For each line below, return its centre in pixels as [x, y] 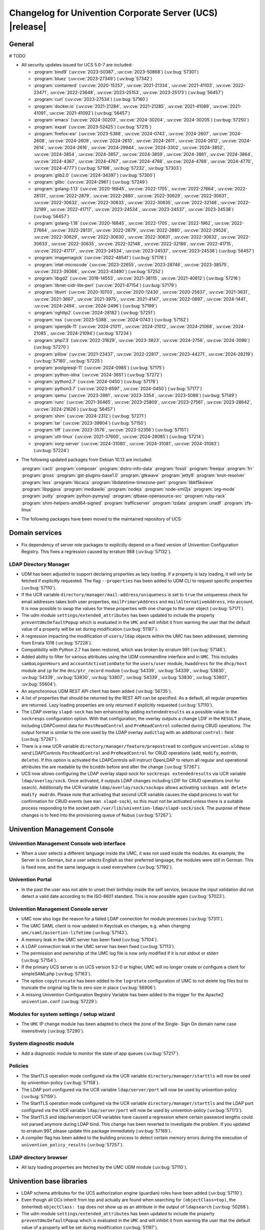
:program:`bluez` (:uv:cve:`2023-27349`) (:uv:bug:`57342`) [93, 79]
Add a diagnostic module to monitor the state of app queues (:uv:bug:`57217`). [101, 1053]
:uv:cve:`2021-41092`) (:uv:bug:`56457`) [90, 113]
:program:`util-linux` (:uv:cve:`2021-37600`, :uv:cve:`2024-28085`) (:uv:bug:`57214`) [119, 437]
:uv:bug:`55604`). [39, 684]
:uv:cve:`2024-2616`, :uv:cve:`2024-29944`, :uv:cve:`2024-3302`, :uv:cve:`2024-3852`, [136, 147]
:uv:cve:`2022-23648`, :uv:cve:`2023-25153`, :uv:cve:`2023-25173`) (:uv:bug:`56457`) [137, 92]
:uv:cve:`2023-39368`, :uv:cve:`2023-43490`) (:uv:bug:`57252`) [99, 271]
